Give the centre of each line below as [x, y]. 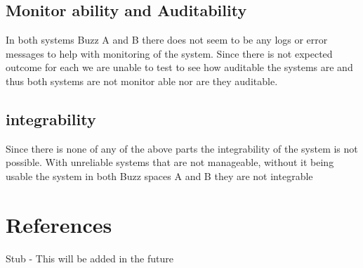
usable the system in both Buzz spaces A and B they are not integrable [159, 176]
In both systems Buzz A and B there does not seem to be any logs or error [167, 40]
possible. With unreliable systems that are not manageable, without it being [170, 162]
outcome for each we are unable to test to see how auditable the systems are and [179, 67]
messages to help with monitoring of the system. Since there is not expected [169, 53]
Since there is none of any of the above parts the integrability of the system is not [182, 148]
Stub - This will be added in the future [90, 258]
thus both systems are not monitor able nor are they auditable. [142, 81]
